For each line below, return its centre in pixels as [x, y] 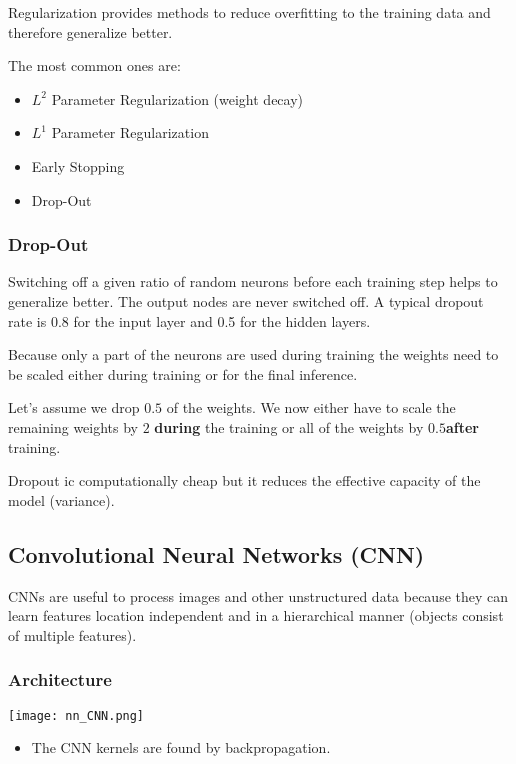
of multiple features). [72, 634]
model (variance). [61, 499]
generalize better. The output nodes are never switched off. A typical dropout [246, 300]
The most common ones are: [94, 65]
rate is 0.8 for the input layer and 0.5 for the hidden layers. [189, 320]
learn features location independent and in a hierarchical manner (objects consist [256, 615]
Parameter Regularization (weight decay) [177, 98]
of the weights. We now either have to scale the [311, 407]
